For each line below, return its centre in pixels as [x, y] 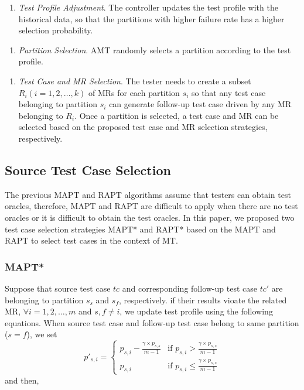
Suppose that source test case [58, 288]
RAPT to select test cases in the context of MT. [91, 240]
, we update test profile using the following [196, 311]
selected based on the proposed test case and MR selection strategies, [143, 127]
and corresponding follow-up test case [189, 288]
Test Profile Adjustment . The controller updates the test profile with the [148, 7]
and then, [22, 380]
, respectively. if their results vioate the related [203, 300]
